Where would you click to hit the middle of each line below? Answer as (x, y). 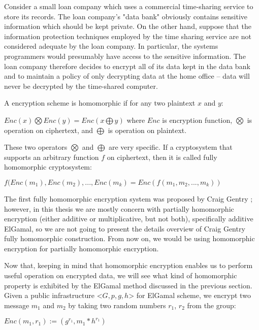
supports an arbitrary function (52, 157)
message (17, 305)
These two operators (36, 147)
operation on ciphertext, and (49, 130)
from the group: (212, 305)
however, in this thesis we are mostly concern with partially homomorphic (119, 208)
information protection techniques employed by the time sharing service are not (128, 36)
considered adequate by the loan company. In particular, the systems (111, 46)
